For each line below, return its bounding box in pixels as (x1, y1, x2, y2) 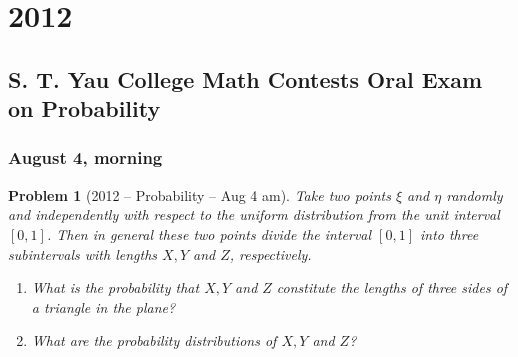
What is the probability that (31, 277, 200, 298)
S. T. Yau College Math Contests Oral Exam (8, 63, 483, 94)
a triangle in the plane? (31, 296, 176, 317)
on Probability (8, 93, 161, 124)
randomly (446, 184, 503, 205)
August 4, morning (8, 145, 163, 170)
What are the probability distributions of (31, 330, 277, 351)
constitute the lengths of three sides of (276, 277, 508, 298)
